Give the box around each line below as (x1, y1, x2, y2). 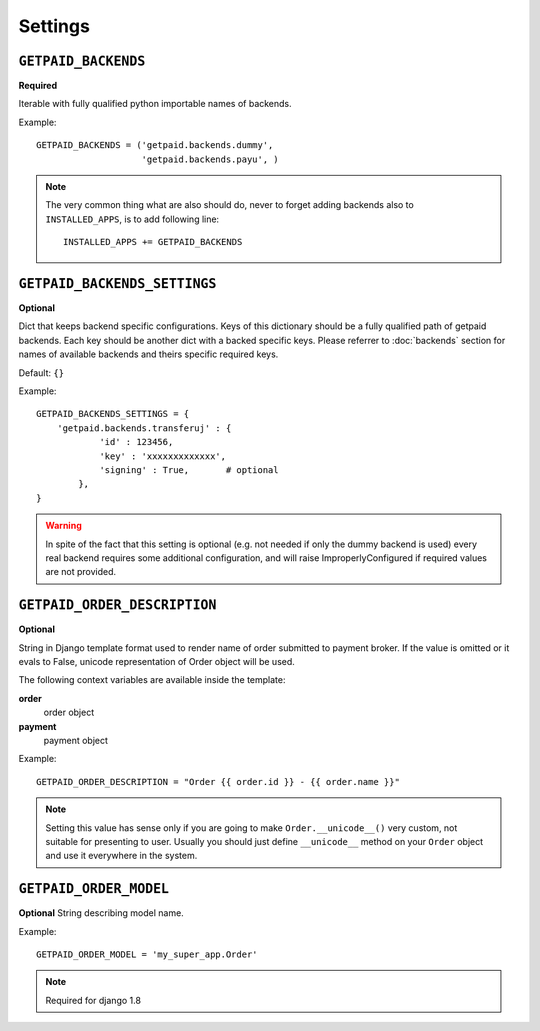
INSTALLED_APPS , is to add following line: (45, 213, 220, 225)
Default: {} (18, 366, 65, 379)
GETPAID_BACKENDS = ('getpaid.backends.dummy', (36, 140, 274, 151)
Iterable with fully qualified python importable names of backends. (18, 98, 292, 110)
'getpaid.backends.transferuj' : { (56, 422, 232, 434)
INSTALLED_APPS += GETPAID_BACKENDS (63, 236, 243, 248)
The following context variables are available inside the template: (18, 674, 286, 686)
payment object (43, 734, 109, 746)
